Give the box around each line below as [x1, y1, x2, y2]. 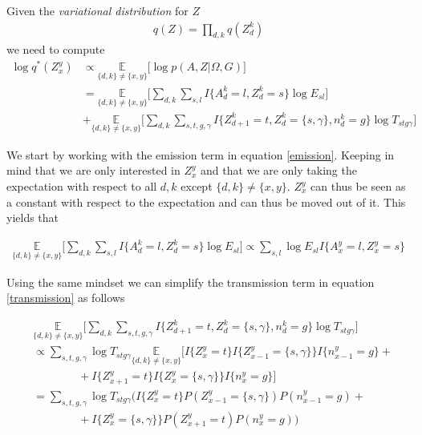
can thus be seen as [310, 178, 406, 195]
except [181, 178, 213, 195]
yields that [6, 209, 59, 226]
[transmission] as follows [6, 289, 125, 306]
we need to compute [6, 41, 105, 58]
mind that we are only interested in [6, 162, 181, 179]
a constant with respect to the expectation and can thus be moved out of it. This [6, 193, 406, 210]
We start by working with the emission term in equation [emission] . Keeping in [6, 146, 395, 163]
